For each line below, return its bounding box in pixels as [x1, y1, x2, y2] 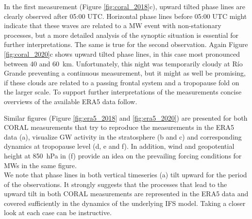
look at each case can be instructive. [4, 207, 112, 218]
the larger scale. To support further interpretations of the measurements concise [4, 87, 242, 97]
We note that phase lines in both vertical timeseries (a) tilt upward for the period [4, 170, 247, 180]
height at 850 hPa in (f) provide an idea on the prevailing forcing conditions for [4, 150, 242, 160]
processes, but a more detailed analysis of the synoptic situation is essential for [4, 30, 239, 40]
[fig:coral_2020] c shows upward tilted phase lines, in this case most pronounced [4, 48, 240, 59]
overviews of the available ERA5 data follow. [4, 96, 137, 106]
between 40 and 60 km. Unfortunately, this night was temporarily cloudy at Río [4, 58, 243, 68]
